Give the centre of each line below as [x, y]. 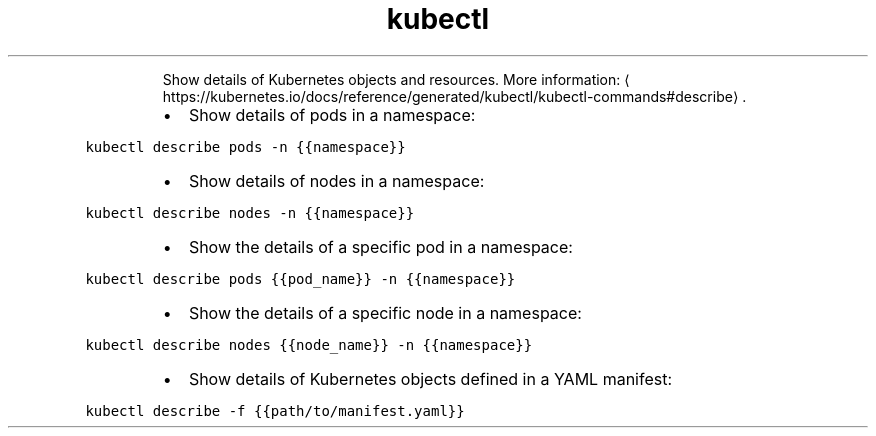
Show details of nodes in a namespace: [336, 180]
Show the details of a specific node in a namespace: [385, 312]
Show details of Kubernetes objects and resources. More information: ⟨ [396, 79]
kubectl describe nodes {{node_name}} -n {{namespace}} [309, 344]
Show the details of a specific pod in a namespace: [380, 246]
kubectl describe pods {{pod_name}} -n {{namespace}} [300, 278]
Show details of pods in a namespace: [332, 114]
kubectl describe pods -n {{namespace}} [245, 146]
